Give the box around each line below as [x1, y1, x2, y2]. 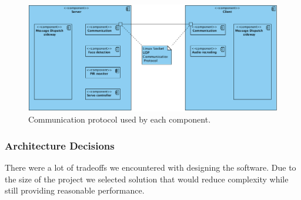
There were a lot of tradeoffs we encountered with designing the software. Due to [5, 161, 296, 173]
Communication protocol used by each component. [28, 113, 211, 126]
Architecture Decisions [5, 138, 115, 152]
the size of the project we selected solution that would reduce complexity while [5, 172, 289, 185]
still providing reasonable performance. [5, 184, 145, 196]
